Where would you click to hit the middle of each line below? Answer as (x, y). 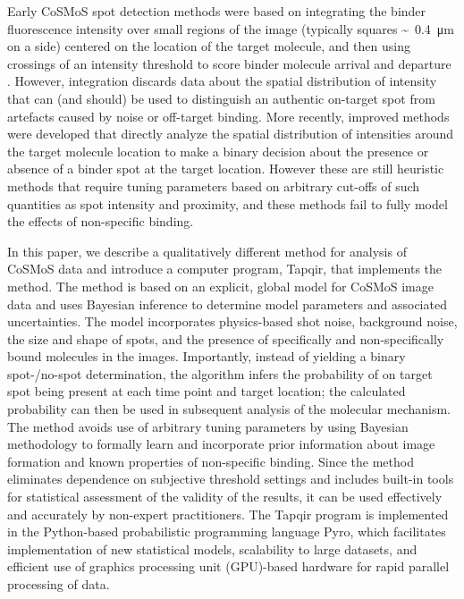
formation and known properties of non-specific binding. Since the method (211, 461)
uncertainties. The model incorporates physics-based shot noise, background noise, (232, 321)
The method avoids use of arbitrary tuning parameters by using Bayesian (208, 426)
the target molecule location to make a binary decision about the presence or (218, 151)
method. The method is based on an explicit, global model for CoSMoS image (220, 286)
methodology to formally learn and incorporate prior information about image (221, 444)
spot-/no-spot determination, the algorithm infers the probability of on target (220, 373)
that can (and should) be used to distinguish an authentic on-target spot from (221, 98)
